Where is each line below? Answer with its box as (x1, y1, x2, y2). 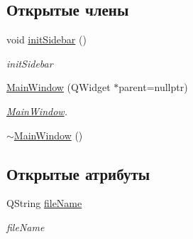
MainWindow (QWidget (6, 80, 111, 95)
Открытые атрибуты (6, 162, 150, 184)
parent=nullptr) (118, 80, 188, 95)
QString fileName (6, 196, 82, 211)
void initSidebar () (6, 32, 87, 47)
